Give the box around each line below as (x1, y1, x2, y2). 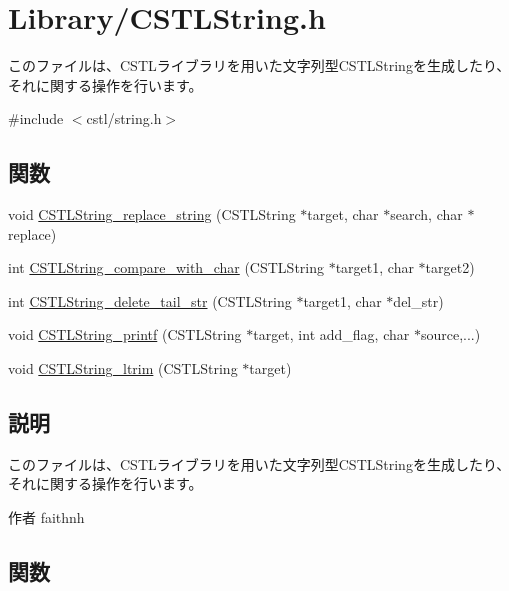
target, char (307, 204, 379, 225)
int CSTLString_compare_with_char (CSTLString (8, 257, 325, 278)
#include (8, 108, 64, 129)
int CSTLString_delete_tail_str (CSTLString (8, 290, 292, 311)
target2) (425, 257, 475, 278)
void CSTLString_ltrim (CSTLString (8, 358, 238, 379)
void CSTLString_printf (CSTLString (8, 324, 242, 345)
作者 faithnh (8, 507, 85, 528)
